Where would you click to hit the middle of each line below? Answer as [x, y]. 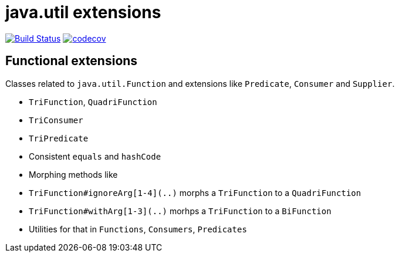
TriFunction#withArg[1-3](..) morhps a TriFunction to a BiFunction [180, 211]
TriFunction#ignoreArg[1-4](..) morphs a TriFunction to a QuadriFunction [195, 192]
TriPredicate [59, 138]
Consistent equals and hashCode [95, 156]
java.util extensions [83, 12]
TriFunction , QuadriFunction [93, 102]
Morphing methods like [73, 174]
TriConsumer [56, 120]
